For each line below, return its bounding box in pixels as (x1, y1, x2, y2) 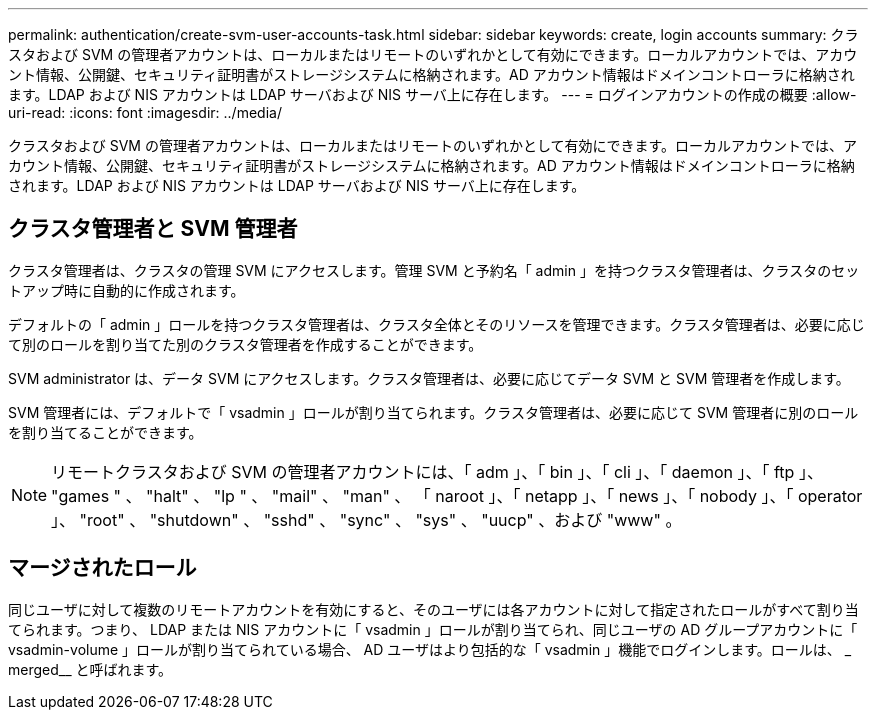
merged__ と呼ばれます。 (8, 660, 173, 678)
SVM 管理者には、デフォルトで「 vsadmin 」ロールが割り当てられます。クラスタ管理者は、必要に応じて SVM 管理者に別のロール (8, 403, 859, 421)
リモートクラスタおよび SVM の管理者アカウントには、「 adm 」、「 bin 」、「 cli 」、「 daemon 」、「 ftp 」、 (51, 461, 823, 482)
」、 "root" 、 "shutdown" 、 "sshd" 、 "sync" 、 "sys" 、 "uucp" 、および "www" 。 (51, 509, 682, 530)
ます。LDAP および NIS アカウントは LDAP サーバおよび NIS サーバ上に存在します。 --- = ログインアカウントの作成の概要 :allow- (8, 86, 857, 103)
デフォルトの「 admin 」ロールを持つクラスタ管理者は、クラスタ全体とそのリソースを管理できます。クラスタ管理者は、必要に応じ (8, 315, 865, 333)
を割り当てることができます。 (8, 423, 203, 441)
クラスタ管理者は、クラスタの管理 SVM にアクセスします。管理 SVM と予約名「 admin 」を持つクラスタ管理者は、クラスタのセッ (8, 261, 860, 279)
